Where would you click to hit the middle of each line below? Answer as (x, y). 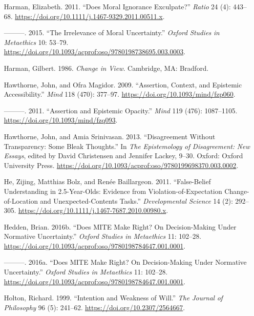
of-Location (21, 200)
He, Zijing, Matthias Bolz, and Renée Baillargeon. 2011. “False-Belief (107, 181)
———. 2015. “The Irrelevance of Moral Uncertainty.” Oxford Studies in (112, 32)
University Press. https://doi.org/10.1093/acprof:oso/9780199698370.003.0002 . (121, 165)
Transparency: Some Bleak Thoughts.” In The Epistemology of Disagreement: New (127, 146)
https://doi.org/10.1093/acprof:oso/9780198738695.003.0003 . (95, 52)
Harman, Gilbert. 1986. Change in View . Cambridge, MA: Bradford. (106, 68)
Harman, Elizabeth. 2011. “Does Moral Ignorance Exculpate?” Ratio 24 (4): (117, 6)
